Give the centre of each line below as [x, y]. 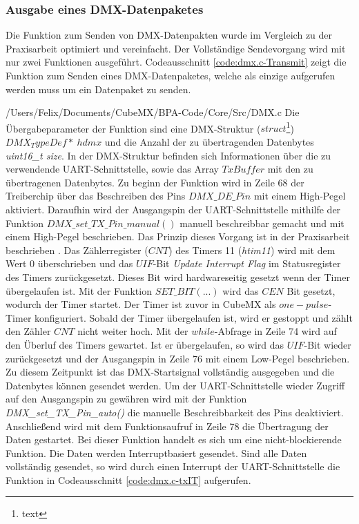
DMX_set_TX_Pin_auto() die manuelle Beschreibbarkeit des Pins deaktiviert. [175, 412]
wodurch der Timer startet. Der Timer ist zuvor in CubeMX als [141, 304]
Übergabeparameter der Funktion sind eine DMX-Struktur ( [133, 128]
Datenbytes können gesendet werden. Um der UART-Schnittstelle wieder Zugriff [175, 385]
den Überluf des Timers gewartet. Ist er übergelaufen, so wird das [145, 344]
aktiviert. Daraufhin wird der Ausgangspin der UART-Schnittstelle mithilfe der [173, 209]
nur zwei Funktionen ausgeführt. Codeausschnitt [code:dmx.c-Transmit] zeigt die [176, 62]
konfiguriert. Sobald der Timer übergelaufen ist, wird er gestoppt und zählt [194, 317]
